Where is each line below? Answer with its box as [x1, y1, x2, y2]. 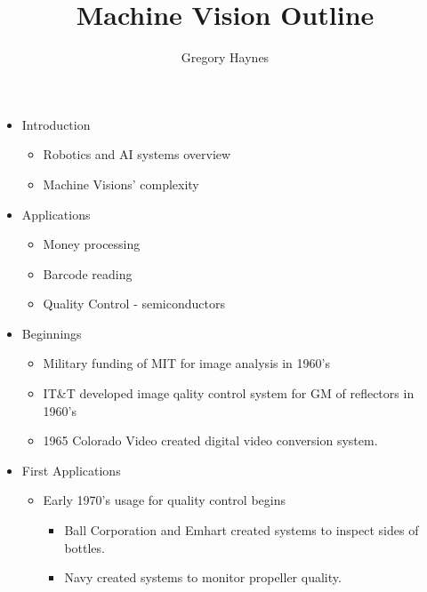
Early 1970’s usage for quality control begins [43, 491, 286, 509]
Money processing [43, 235, 141, 253]
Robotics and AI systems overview [43, 145, 231, 164]
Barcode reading [43, 264, 133, 283]
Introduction [21, 115, 91, 133]
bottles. [64, 538, 105, 556]
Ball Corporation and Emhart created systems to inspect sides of [64, 521, 419, 540]
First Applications [21, 460, 121, 479]
